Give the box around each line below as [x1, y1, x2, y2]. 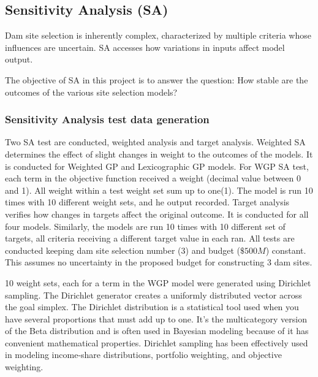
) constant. [265, 243, 306, 256]
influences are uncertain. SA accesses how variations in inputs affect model [5, 40, 285, 53]
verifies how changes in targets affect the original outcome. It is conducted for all [5, 207, 309, 220]
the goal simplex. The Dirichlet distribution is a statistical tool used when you [5, 300, 299, 313]
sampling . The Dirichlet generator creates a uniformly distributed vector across [5, 288, 302, 301]
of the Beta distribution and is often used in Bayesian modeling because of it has [5, 324, 309, 337]
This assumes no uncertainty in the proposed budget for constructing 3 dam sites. [5, 256, 312, 268]
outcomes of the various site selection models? [5, 85, 178, 98]
